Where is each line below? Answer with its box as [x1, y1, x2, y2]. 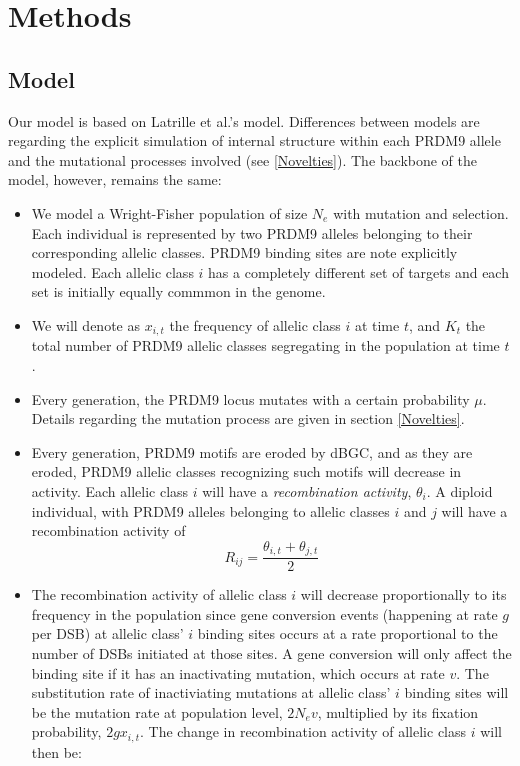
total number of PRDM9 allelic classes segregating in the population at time [31, 335, 500, 356]
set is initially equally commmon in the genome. [31, 281, 326, 302]
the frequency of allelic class [169, 314, 341, 335]
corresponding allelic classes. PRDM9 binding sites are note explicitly [31, 242, 458, 263]
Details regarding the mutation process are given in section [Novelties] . [31, 408, 465, 429]
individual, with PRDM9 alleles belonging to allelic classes [31, 500, 390, 521]
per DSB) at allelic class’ [31, 623, 184, 644]
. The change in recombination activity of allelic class [139, 721, 467, 742]
